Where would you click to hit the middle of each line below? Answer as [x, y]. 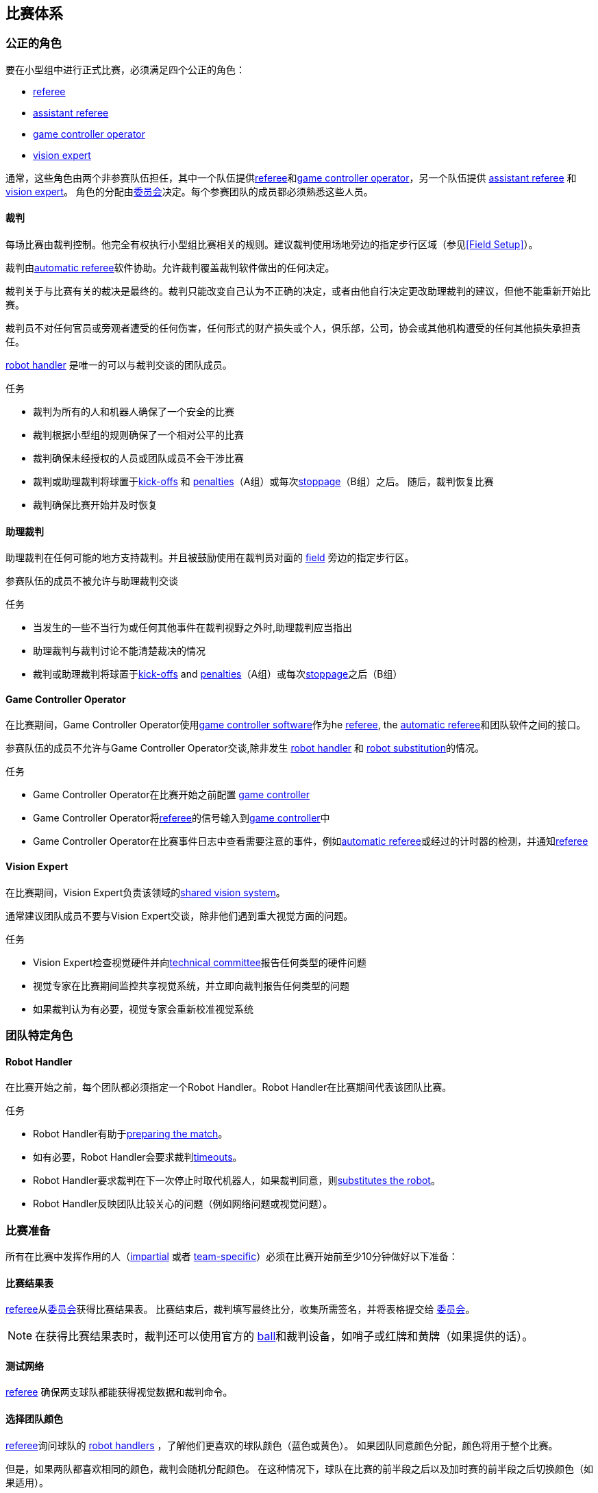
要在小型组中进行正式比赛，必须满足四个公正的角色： [125, 69]
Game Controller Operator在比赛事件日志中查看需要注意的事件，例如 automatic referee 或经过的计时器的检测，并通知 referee [311, 841]
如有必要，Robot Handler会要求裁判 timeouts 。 [138, 1157]
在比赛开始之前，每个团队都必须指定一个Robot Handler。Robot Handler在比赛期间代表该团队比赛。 [229, 1087]
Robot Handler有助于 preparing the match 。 [130, 1134]
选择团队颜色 [34, 1419]
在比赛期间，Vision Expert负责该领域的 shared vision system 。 [146, 892]
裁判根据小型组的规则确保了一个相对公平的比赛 [138, 435]
